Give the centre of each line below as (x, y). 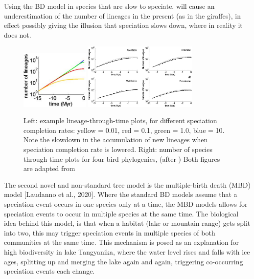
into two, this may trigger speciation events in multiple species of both (110, 232)
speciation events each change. (49, 271)
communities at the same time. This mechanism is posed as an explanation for (122, 242)
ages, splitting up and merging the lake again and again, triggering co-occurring (124, 261)
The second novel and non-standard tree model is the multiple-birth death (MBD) (127, 184)
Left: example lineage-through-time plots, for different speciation (120, 120)
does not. (18, 34)
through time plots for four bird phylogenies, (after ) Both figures (122, 159)
